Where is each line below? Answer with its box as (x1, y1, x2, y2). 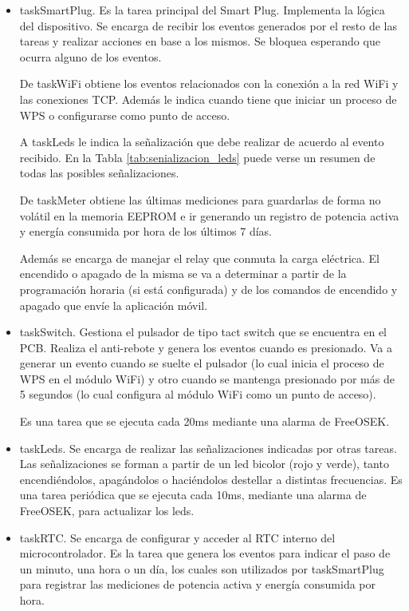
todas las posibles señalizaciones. (19, 165, 179, 181)
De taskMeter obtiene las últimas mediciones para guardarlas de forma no (19, 191, 381, 208)
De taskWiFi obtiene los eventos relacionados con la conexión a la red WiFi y (19, 75, 399, 92)
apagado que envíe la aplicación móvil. (19, 296, 208, 313)
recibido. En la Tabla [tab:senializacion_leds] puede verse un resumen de (19, 149, 376, 165)
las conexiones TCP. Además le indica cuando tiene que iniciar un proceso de (19, 90, 397, 107)
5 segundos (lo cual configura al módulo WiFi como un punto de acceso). (19, 386, 376, 403)
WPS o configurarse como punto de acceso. (19, 106, 230, 123)
